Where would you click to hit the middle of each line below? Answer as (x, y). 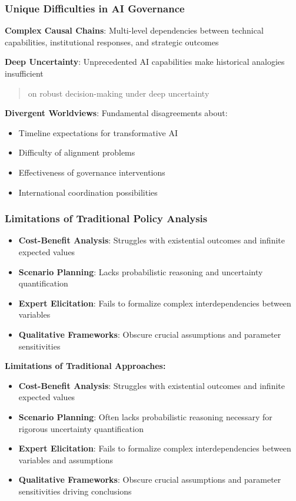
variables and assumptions (66, 459)
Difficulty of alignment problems (77, 152)
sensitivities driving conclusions (75, 491)
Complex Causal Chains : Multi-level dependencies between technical (134, 30)
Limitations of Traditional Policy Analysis (106, 218)
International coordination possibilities (88, 192)
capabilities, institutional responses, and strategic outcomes (112, 42)
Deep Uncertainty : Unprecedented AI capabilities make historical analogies (145, 62)
